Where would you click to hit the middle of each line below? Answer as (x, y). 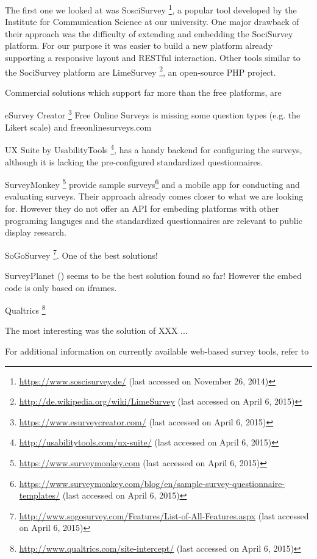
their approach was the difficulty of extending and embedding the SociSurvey (149, 33)
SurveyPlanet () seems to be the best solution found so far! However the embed (153, 276)
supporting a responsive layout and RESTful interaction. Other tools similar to (153, 58)
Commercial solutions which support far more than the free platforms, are (143, 92)
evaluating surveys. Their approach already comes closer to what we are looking (154, 196)
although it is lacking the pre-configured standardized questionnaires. (134, 161)
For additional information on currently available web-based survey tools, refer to (157, 351)
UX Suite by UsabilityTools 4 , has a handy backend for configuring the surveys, (154, 149)
